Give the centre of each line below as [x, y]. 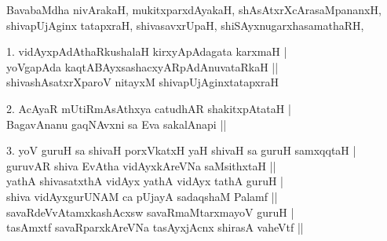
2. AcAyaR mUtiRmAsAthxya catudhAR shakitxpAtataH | [149, 108]
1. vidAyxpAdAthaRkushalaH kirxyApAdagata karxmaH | [147, 51]
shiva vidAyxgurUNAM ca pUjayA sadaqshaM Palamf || [142, 196]
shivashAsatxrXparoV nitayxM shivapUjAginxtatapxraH [142, 82]
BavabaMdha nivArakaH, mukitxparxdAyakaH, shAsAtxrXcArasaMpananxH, [194, 9]
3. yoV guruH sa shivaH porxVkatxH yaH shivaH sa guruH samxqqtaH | [181, 150]
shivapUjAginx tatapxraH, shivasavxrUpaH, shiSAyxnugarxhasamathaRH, [185, 25]
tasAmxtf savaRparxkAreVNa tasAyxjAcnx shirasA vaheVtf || [155, 227]
